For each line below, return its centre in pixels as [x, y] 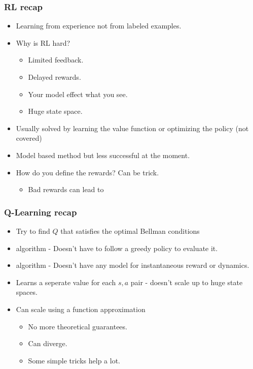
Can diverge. [48, 343]
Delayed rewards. [55, 77]
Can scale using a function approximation [81, 309]
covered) [29, 138]
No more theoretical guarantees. [78, 326]
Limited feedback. [56, 60]
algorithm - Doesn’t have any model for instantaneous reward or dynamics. [133, 265]
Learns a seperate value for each [66, 282]
